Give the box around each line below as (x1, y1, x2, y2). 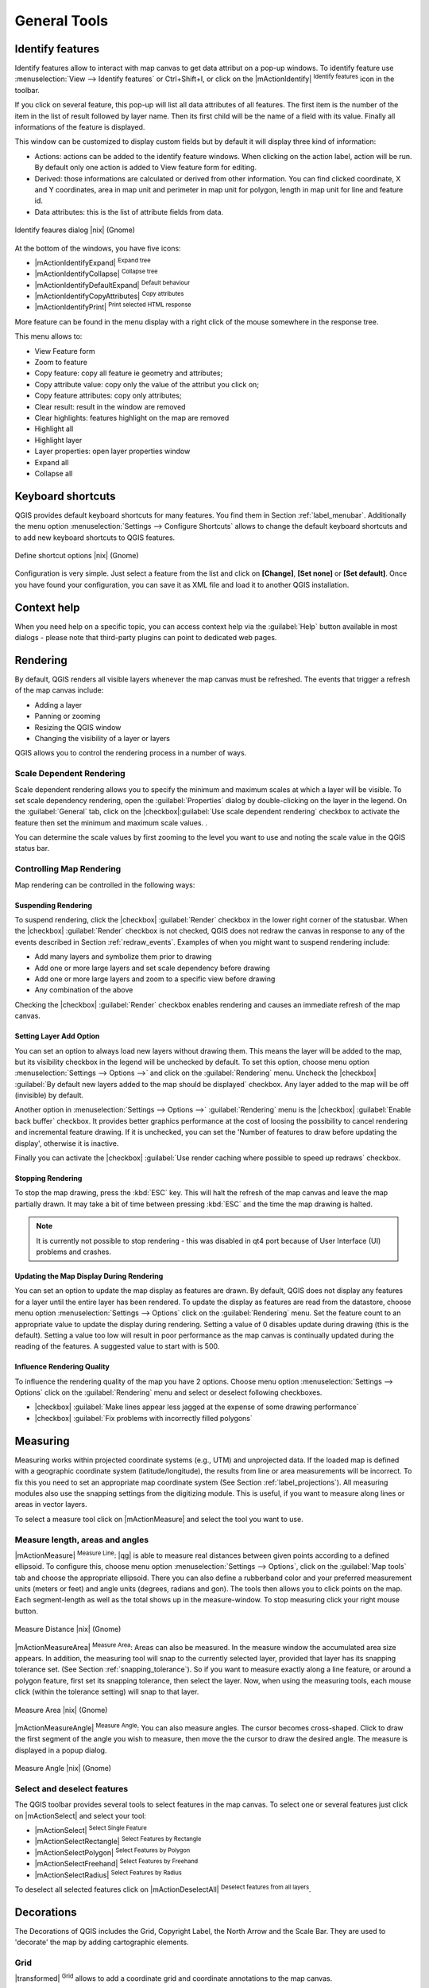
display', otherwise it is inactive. (14, 1138, 119, 1148)
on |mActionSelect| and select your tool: (14, 1811, 147, 1820)
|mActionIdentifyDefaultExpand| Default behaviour (34, 279, 191, 289)
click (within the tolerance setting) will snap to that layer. (14, 1687, 199, 1697)
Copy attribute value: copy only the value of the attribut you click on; (34, 379, 260, 389)
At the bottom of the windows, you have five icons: (14, 243, 182, 253)
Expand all (34, 457, 69, 467)
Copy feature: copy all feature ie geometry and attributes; (34, 368, 223, 378)
